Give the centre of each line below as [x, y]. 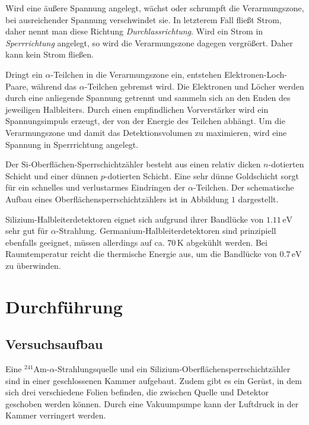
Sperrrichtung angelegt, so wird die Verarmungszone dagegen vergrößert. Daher [149, 42]
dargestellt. [258, 199]
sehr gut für [27, 231]
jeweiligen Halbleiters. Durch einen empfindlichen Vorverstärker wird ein [137, 109]
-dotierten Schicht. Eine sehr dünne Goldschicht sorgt [202, 175]
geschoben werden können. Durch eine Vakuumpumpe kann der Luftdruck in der [152, 403]
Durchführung [64, 306]
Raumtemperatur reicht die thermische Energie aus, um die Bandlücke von [141, 254]
